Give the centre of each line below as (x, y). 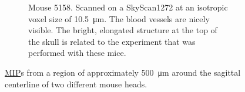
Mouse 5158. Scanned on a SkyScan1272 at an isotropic (128, 7)
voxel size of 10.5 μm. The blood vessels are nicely (119, 18)
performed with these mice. (77, 53)
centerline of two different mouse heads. (76, 84)
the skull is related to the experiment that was (112, 41)
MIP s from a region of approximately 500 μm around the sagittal (123, 72)
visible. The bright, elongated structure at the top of (123, 30)
